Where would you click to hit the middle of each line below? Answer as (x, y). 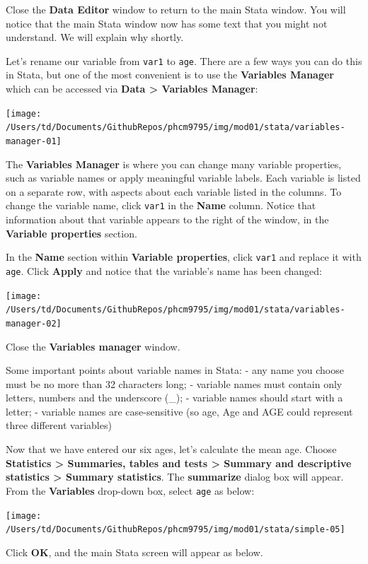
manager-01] (34, 141)
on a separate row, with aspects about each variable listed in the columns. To (174, 191)
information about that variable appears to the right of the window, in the (167, 219)
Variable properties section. (71, 233)
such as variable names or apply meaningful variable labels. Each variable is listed (183, 178)
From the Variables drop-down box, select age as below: (130, 490)
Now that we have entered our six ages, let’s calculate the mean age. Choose (171, 449)
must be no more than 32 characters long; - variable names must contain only (174, 383)
